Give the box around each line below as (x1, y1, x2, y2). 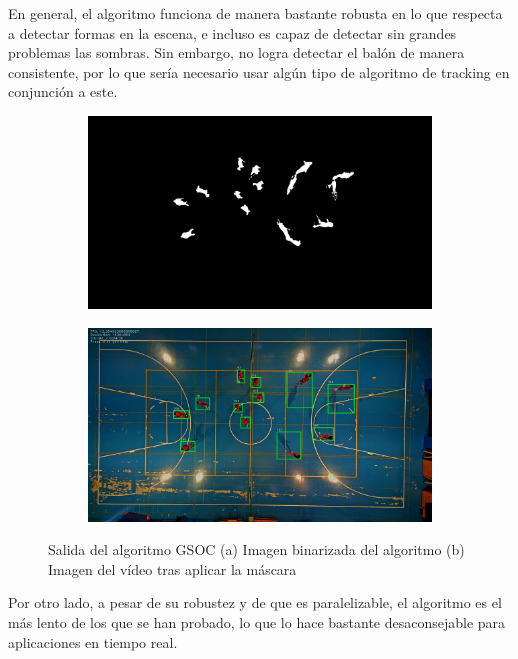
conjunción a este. (8, 81, 118, 102)
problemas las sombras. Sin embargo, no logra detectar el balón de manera (8, 42, 465, 63)
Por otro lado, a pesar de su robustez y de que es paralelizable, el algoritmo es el (8, 592, 502, 613)
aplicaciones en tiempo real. (8, 631, 178, 652)
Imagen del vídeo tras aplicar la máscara (48, 558, 297, 579)
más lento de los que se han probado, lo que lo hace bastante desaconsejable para (8, 611, 506, 632)
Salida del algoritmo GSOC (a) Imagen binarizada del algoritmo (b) (48, 539, 465, 560)
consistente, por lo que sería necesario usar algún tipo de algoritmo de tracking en (8, 61, 510, 82)
